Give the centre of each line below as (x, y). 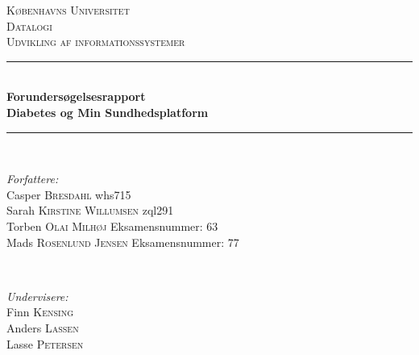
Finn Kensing (40, 312)
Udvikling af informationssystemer (96, 42)
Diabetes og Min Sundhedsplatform (108, 112)
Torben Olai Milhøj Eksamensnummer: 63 (112, 226)
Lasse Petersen (45, 343)
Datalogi (29, 25)
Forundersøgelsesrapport (76, 96)
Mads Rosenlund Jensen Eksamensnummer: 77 (123, 242)
